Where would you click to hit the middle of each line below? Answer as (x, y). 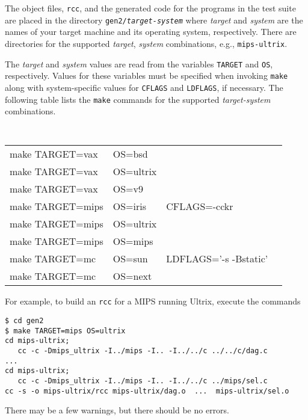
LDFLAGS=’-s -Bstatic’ (217, 259)
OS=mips (133, 241)
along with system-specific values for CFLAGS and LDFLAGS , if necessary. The (144, 87)
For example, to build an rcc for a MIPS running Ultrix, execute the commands (153, 301)
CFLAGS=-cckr (200, 206)
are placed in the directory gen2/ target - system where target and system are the (154, 20)
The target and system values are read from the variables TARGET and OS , (139, 63)
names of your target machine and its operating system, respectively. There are (151, 32)
